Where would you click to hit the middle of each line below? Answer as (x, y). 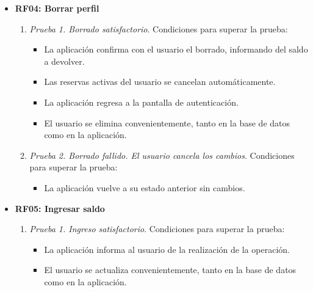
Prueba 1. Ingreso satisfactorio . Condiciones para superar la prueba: (157, 229)
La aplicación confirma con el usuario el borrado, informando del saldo (176, 49)
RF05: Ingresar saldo (60, 208)
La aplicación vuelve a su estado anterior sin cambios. (145, 187)
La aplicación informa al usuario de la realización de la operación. (167, 249)
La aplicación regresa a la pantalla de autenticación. (141, 102)
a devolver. (64, 61)
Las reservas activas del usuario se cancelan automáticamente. (160, 82)
